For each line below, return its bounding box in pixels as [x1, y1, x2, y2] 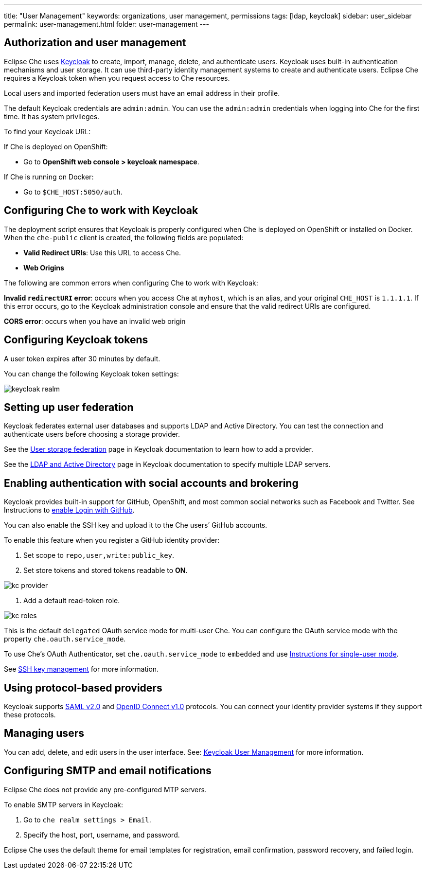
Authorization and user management [4, 36, 186, 49]
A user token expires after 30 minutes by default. [4, 354, 160, 363]
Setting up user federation [4, 401, 134, 413]
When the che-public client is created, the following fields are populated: [4, 233, 244, 242]
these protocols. [4, 711, 56, 719]
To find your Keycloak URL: [4, 127, 91, 136]
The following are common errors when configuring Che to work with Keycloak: [4, 278, 258, 287]
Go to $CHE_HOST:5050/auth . [23, 187, 123, 196]
